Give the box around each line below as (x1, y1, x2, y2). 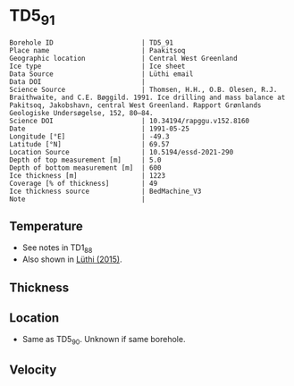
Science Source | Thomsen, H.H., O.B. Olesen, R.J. (9, 85, 278, 94)
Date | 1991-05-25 (9, 124, 190, 133)
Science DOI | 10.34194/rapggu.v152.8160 (9, 116, 250, 125)
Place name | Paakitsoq (9, 46, 186, 55)
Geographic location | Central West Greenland (9, 54, 239, 63)
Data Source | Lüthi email (9, 69, 194, 79)
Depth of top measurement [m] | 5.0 (9, 155, 163, 164)
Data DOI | (9, 77, 146, 86)
